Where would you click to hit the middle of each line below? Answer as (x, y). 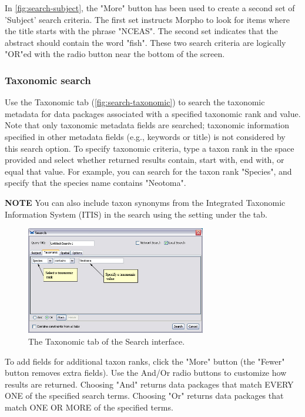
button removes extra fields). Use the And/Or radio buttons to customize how (146, 373)
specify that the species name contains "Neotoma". (95, 183)
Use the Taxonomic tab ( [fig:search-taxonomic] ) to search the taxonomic (135, 102)
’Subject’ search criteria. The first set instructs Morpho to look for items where (147, 19)
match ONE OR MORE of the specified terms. (89, 407)
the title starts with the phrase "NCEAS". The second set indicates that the (141, 31)
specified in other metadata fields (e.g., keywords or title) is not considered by (145, 136)
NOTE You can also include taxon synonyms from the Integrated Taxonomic (145, 202)
